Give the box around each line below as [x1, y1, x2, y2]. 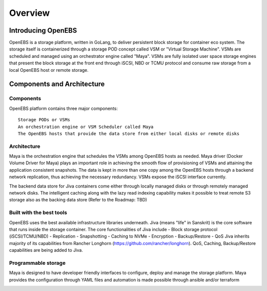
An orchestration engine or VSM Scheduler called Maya [18, 124, 154, 130]
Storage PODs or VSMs [18, 117, 70, 123]
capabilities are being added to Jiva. [9, 247, 84, 253]
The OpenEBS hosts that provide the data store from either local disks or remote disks [18, 131, 240, 136]
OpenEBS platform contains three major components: [9, 105, 118, 111]
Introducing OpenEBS [9, 26, 77, 35]
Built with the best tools [9, 209, 67, 216]
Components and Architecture [9, 80, 105, 89]
